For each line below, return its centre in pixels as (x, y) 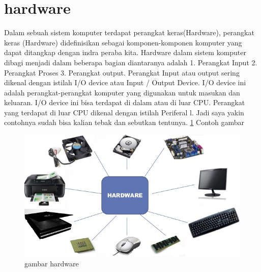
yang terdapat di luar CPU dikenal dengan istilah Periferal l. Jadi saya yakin (124, 112)
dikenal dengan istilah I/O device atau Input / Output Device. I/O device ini (125, 82)
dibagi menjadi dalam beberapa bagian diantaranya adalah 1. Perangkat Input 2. (131, 62)
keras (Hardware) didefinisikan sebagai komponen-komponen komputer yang (123, 42)
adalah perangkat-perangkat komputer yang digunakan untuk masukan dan (122, 92)
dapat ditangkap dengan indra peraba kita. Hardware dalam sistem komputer (125, 52)
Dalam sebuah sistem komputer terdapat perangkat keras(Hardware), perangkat (129, 32)
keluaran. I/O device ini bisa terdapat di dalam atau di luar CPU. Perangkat (125, 102)
